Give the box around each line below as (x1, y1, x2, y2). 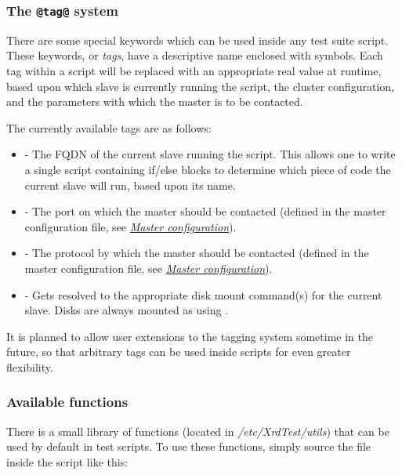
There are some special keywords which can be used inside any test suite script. (6, 31, 389, 48)
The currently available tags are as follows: (6, 119, 212, 136)
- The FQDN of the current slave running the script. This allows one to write (24, 146, 396, 162)
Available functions (6, 392, 129, 412)
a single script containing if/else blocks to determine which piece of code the (24, 161, 391, 177)
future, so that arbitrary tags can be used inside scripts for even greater (6, 343, 351, 360)
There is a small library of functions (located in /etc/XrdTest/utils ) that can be (6, 422, 389, 439)
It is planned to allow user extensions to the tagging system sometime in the (6, 328, 373, 344)
